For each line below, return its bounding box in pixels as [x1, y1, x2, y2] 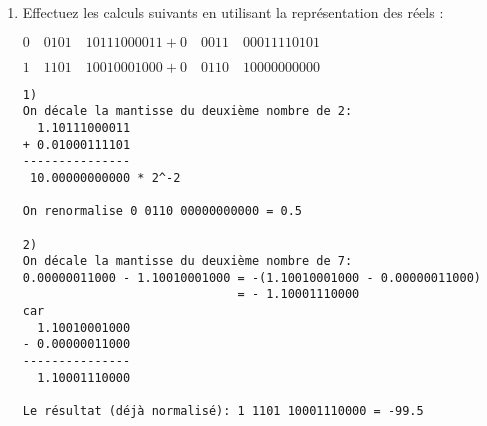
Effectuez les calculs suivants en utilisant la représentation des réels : [22, 2, 444, 22]
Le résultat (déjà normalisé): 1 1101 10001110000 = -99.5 [22, 404, 424, 419]
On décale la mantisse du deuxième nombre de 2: [22, 104, 353, 119]
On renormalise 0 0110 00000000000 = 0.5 [22, 204, 302, 219]
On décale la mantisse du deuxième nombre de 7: [22, 254, 353, 269]
